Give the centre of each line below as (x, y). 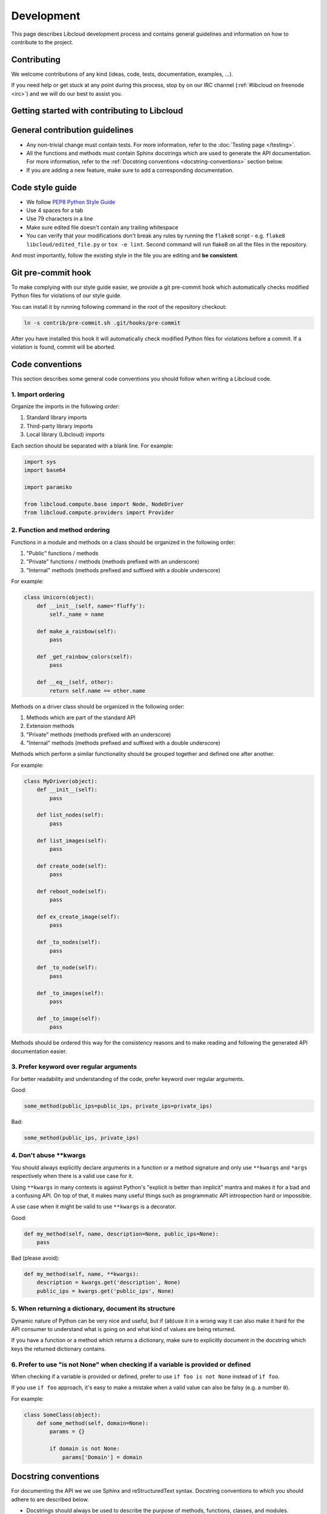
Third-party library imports (60, 426)
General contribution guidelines (72, 130)
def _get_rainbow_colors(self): (85, 656)
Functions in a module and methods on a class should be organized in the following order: (123, 542)
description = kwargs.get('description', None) (109, 1283)
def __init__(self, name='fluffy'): (91, 606)
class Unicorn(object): (59, 597)
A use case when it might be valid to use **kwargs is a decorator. (94, 1207)
